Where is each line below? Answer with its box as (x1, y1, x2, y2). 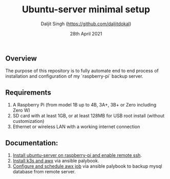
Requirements (5, 88, 51, 97)
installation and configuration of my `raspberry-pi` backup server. (5, 73, 143, 79)
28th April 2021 (70, 30, 102, 37)
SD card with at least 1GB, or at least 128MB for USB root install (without (12, 113, 165, 119)
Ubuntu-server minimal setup (22, 4, 150, 15)
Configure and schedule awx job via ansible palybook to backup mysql (12, 163, 162, 169)
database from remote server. (12, 168, 76, 174)
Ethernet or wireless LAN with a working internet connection (12, 123, 140, 130)
